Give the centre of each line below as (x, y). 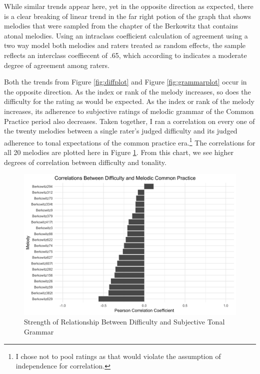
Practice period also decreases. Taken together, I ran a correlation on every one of (129, 121)
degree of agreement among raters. (57, 65)
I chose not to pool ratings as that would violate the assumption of (118, 356)
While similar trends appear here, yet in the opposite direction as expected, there (129, 6)
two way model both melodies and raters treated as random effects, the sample (125, 45)
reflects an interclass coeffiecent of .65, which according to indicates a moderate (125, 55)
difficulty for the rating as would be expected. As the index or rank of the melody (129, 101)
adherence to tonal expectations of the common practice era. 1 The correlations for (130, 141)
